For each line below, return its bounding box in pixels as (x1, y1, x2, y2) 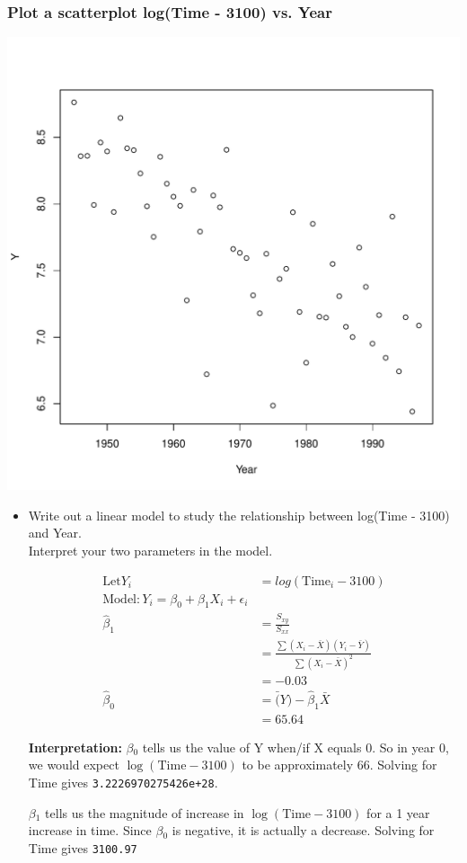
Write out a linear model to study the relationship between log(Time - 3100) (28, 505, 450, 524)
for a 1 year (366, 803, 430, 822)
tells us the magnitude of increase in (45, 803, 244, 822)
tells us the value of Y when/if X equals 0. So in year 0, (142, 737, 449, 756)
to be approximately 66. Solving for (242, 755, 437, 774)
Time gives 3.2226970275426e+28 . (28, 772, 218, 791)
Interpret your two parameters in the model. (28, 541, 273, 559)
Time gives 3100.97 (28, 838, 137, 857)
